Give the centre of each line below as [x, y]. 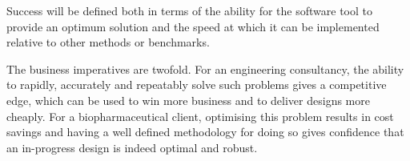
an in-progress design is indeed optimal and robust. [132, 147]
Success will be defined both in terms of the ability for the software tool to [189, 10]
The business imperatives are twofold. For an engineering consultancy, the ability [205, 68]
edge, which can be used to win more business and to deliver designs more [188, 100]
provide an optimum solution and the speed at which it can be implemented [193, 26]
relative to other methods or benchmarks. [108, 42]
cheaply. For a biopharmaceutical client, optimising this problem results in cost [200, 116]
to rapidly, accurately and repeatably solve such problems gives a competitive [197, 85]
